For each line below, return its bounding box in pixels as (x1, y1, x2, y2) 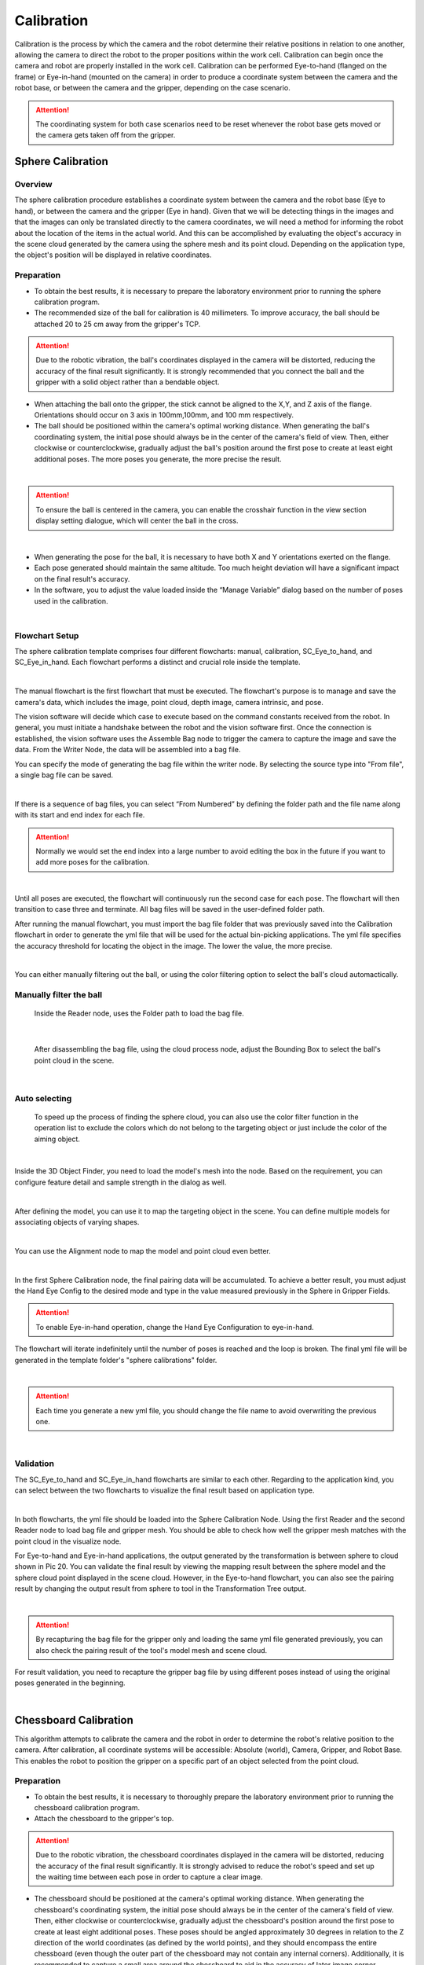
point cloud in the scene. (34, 1056, 115, 1065)
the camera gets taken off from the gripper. (35, 130, 176, 140)
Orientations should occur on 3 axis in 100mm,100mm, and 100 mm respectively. (34, 410, 294, 420)
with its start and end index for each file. (14, 810, 145, 820)
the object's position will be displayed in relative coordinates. (14, 250, 212, 259)
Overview (14, 179, 53, 190)
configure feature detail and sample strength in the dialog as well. (14, 1177, 227, 1187)
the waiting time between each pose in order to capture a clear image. (35, 1872, 263, 1882)
